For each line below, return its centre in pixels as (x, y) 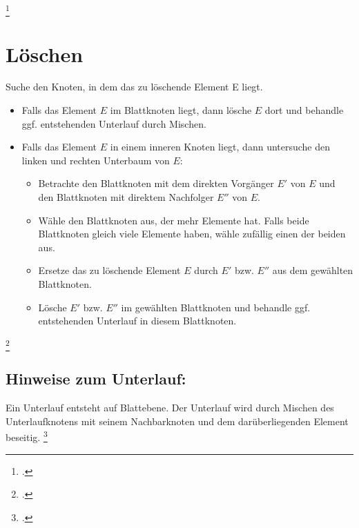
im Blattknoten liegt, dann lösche (181, 110)
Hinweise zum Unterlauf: (96, 379)
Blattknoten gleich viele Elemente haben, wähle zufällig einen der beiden (192, 234)
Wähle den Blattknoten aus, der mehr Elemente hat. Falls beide (174, 220)
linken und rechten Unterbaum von (96, 160)
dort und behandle (304, 110)
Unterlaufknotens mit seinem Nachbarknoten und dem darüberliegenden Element (177, 421)
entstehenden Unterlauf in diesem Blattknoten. (137, 321)
